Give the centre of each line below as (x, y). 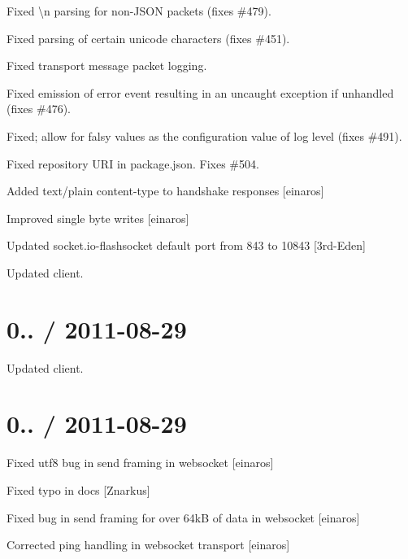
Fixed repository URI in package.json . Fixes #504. (133, 163)
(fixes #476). (39, 109)
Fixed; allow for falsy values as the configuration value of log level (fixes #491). (204, 135)
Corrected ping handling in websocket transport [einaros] (148, 545)
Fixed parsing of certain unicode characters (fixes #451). (148, 38)
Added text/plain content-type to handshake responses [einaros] (165, 191)
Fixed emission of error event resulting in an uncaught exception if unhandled (200, 92)
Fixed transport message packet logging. (107, 66)
